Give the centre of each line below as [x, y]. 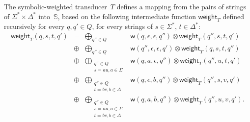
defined [234, 16]
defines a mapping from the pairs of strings [181, 6]
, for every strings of [122, 26]
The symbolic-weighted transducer [56, 6]
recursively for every [34, 26]
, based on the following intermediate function [127, 16]
